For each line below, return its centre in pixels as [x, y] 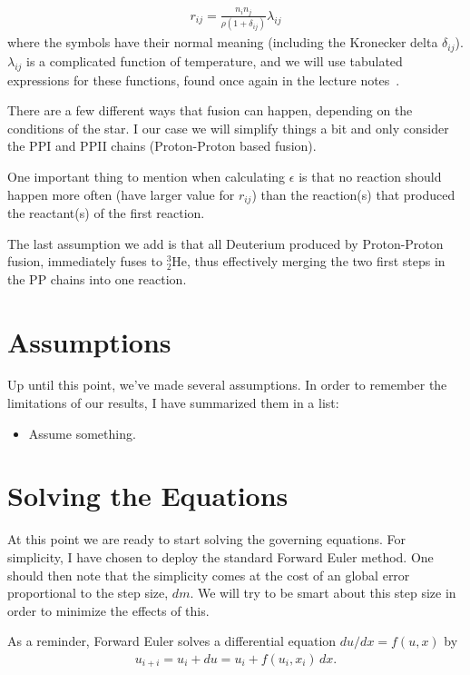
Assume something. [82, 433]
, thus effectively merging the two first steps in [316, 261]
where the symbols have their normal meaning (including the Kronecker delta [223, 42]
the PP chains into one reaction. [97, 278]
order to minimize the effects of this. [108, 610]
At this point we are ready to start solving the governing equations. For [206, 539]
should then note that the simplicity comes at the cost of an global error [209, 575]
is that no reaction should [370, 176]
